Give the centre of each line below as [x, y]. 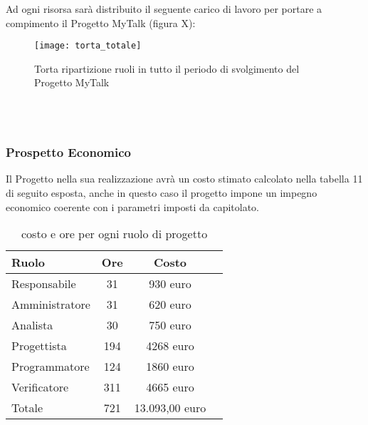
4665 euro [170, 387]
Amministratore [51, 304]
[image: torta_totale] [88, 46]
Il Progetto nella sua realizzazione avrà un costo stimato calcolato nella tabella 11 [184, 179]
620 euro [170, 304]
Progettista [39, 346]
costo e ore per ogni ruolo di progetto [115, 234]
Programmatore [51, 367]
